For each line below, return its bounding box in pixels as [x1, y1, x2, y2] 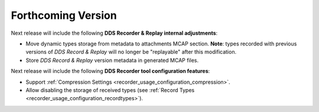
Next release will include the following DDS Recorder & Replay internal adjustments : [11, 29, 218, 37]
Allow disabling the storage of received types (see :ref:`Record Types [25, 86, 195, 94]
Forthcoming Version [11, 9, 118, 22]
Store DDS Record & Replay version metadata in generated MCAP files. [25, 57, 199, 64]
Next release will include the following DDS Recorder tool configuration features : [11, 68, 210, 75]
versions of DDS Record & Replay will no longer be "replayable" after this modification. [25, 48, 236, 55]
